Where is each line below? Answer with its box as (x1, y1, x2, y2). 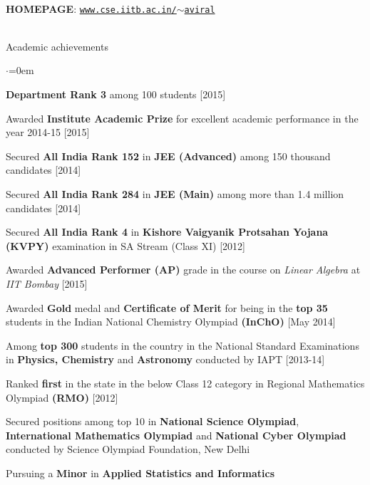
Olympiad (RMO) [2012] (6, 390, 118, 405)
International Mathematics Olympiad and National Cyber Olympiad (6, 427, 346, 442)
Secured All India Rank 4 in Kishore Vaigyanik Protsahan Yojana (6, 224, 329, 239)
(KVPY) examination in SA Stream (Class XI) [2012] (6, 238, 245, 253)
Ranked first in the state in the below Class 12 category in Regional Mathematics (6, 375, 365, 390)
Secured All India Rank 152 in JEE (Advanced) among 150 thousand (6, 148, 331, 163)
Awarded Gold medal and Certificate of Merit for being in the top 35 (6, 300, 328, 315)
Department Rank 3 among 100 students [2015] (6, 87, 226, 102)
